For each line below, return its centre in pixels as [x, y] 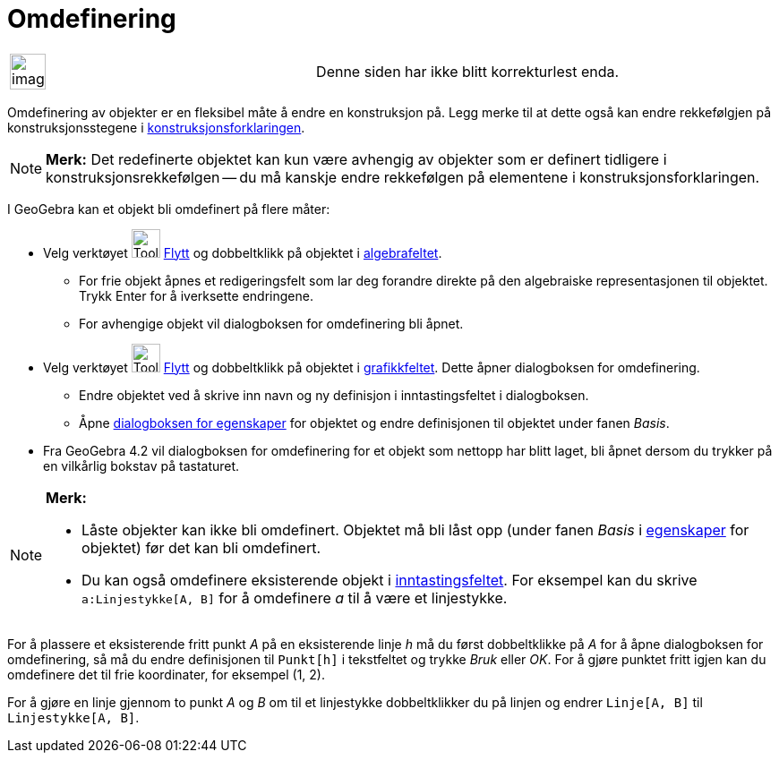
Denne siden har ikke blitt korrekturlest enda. [468, 71]
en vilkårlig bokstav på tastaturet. [141, 465]
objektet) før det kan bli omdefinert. [201, 547]
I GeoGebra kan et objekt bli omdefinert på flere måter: [169, 209]
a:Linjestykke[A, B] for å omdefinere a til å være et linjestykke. [295, 598]
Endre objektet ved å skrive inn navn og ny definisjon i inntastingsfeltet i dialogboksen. [334, 395]
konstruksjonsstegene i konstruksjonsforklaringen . [156, 127]
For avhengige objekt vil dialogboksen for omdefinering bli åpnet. [271, 323]
